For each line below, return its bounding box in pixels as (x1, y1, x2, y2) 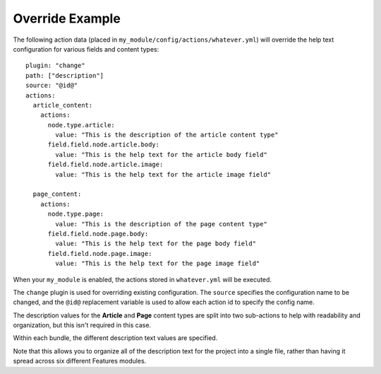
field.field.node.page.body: (47, 230, 149, 238)
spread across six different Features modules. (13, 357, 147, 366)
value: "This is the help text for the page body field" (55, 240, 257, 247)
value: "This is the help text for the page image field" (55, 259, 260, 268)
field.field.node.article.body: (47, 141, 160, 148)
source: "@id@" (25, 81, 78, 90)
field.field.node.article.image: (47, 160, 164, 169)
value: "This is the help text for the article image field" (55, 170, 272, 178)
